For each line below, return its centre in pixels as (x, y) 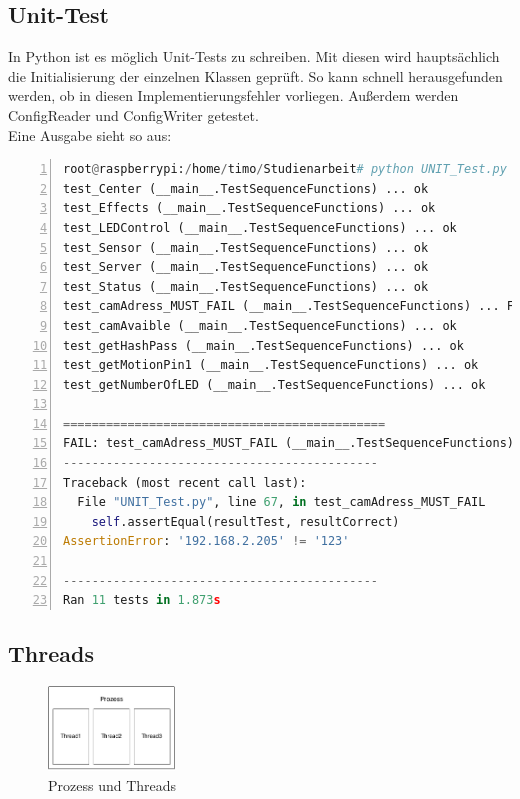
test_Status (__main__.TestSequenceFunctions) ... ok (246, 286)
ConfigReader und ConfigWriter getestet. (133, 114)
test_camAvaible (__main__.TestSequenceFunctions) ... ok (260, 325)
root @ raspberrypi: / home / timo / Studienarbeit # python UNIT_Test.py (285, 169)
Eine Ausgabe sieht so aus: (90, 134)
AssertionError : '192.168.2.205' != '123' (206, 541)
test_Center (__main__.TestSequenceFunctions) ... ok (246, 188)
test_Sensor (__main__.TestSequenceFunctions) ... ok (246, 247)
